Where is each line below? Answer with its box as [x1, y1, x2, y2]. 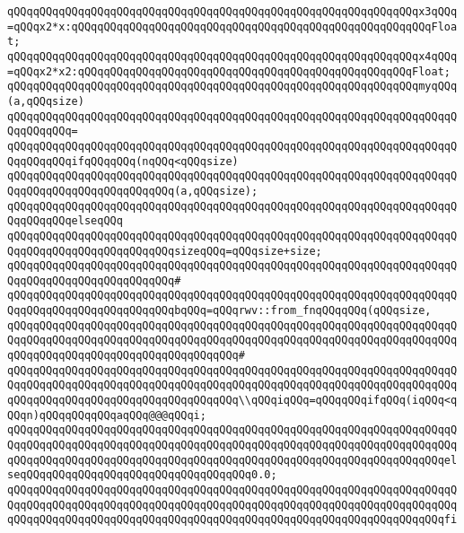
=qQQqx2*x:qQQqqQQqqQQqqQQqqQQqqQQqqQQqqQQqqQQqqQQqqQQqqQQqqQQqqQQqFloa [7, 20, 458, 33]
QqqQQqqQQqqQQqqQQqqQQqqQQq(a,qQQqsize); [7, 184, 258, 197]
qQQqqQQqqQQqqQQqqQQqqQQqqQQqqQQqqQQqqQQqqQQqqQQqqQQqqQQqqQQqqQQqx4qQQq [7, 49, 458, 63]
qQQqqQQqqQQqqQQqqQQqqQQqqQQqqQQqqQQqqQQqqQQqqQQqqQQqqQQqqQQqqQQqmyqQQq [7, 80, 458, 93]
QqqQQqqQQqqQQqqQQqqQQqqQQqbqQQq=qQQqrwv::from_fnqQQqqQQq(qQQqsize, [7, 304, 432, 318]
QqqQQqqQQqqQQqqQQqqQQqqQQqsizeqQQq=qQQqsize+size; [7, 244, 322, 258]
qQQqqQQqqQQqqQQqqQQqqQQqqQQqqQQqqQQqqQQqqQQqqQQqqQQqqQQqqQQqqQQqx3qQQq [7, 5, 458, 18]
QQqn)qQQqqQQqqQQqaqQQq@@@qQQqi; [7, 408, 206, 422]
